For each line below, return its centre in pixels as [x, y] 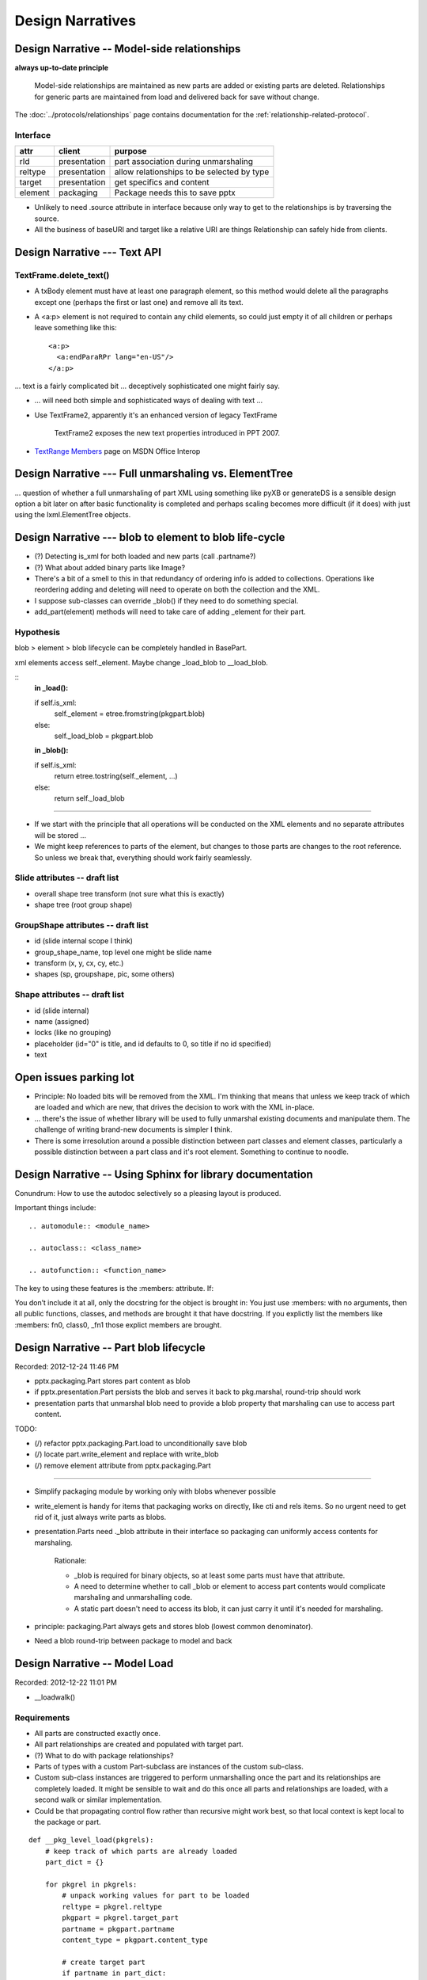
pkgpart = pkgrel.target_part [121, 1918]
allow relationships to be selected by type [192, 172]
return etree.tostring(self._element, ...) [116, 776]
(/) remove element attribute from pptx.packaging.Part [123, 1465]
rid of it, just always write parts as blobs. [100, 1517]
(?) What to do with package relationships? [104, 1755]
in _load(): [51, 688]
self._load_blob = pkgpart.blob [104, 736]
